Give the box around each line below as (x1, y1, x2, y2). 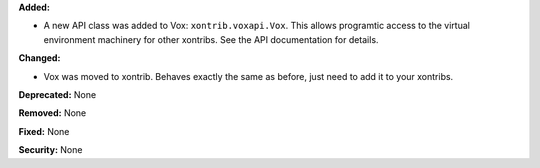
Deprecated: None (18, 88, 97, 100)
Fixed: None (18, 125, 70, 137)
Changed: (18, 52, 61, 64)
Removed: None (18, 107, 87, 119)
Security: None (18, 144, 83, 156)
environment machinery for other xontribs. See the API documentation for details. (43, 33, 379, 45)
